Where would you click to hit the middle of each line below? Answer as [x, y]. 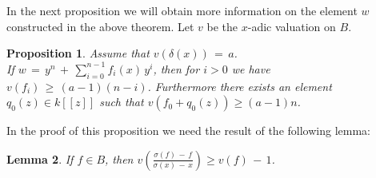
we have [251, 68]
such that [122, 102]
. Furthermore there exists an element [240, 86]
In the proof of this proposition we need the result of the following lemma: [188, 131]
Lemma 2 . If [40, 158]
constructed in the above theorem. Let [100, 26]
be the [222, 26]
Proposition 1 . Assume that [78, 53]
